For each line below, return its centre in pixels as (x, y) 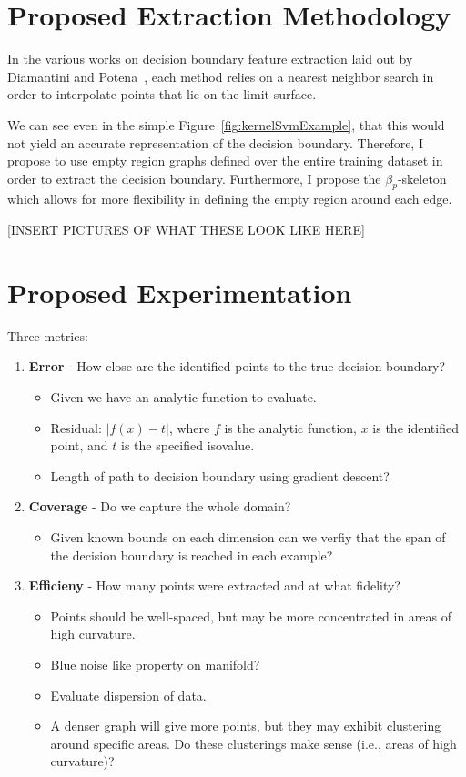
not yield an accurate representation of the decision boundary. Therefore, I (215, 142)
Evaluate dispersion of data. (128, 695)
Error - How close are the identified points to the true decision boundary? (237, 366)
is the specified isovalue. (188, 445)
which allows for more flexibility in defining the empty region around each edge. (230, 199)
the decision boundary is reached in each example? (192, 555)
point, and (79, 445)
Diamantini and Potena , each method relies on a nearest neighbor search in (221, 76)
